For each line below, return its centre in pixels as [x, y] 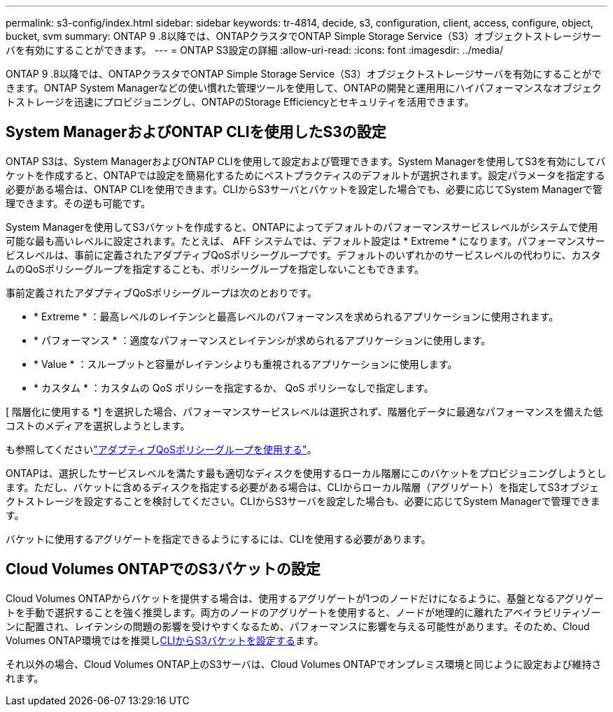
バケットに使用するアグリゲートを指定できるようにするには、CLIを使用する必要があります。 [218, 539]
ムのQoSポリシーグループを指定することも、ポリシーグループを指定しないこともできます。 [215, 269]
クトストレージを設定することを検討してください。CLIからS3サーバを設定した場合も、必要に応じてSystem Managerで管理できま [303, 501]
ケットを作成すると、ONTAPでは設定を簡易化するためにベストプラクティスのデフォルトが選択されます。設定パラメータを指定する [305, 175]
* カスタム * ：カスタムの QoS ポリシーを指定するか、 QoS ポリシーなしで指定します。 [234, 387]
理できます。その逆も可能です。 [78, 203]
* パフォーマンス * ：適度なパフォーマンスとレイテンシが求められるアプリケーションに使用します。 [262, 340]
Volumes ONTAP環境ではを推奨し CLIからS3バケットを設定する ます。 [165, 640]
